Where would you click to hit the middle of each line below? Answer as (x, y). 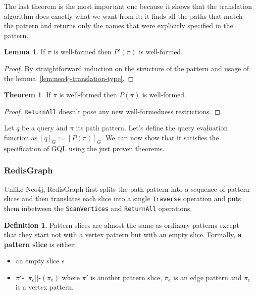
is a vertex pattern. (45, 287)
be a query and (45, 128)
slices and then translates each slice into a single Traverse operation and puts (123, 198)
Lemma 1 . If (25, 52)
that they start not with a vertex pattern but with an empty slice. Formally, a (123, 234)
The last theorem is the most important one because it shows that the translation (128, 6)
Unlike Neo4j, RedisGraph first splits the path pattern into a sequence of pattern (127, 189)
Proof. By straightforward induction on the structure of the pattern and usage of (127, 68)
